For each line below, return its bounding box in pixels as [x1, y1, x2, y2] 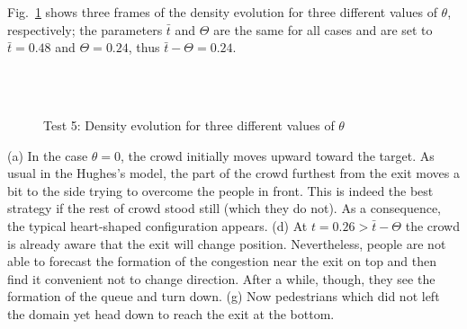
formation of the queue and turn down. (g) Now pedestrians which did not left [7, 287, 440, 306]
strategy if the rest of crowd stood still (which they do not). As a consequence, [7, 199, 441, 218]
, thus [128, 38, 160, 57]
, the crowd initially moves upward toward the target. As [121, 146, 435, 164]
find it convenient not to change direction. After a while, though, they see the [7, 269, 436, 288]
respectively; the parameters [7, 20, 163, 39]
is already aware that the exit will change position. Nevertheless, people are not [7, 234, 446, 253]
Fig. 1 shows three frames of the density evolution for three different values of [7, 3, 437, 21]
